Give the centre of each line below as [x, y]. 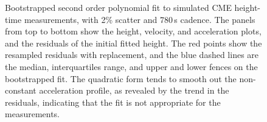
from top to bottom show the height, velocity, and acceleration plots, [133, 31]
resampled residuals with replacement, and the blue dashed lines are [132, 55]
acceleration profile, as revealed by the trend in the [134, 90]
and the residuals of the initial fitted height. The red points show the [133, 43]
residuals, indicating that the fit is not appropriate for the [113, 102]
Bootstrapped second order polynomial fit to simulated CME [118, 7]
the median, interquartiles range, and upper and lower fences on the [131, 66]
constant [21, 90]
